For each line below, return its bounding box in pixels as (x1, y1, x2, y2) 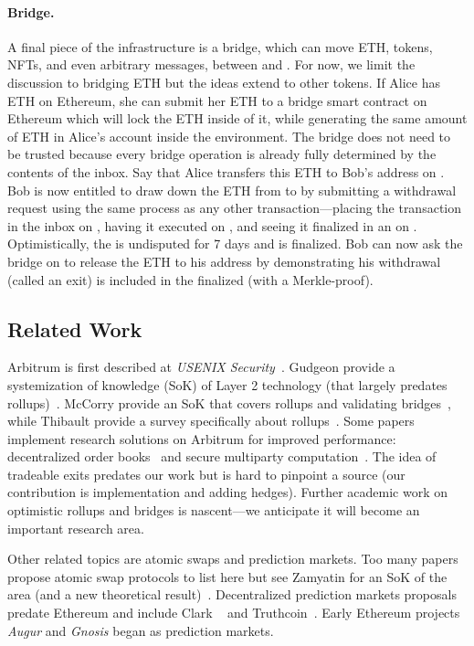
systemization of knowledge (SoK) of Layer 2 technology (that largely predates (7, 375, 448, 394)
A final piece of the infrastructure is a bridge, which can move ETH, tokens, (7, 37, 433, 56)
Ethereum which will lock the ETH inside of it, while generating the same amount (7, 109, 468, 128)
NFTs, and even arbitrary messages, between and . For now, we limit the (7, 55, 416, 74)
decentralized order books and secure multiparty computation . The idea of (7, 447, 437, 466)
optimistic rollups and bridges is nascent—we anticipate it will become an (7, 501, 420, 520)
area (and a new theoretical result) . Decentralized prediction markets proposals (7, 585, 457, 604)
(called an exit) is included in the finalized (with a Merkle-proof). (7, 270, 374, 289)
